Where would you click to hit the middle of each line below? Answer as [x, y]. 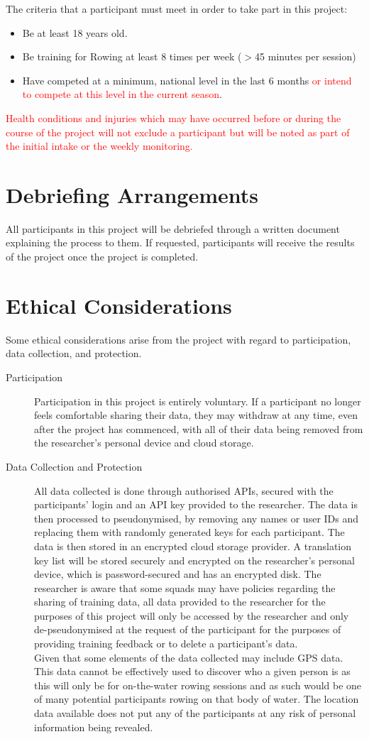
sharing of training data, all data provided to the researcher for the [180, 602]
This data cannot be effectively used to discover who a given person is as [192, 671]
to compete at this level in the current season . [122, 94]
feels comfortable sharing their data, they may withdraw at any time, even [196, 415]
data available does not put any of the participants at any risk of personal [195, 713]
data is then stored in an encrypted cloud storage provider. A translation [193, 546]
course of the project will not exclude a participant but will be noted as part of [178, 132]
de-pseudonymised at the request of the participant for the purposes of [188, 629]
